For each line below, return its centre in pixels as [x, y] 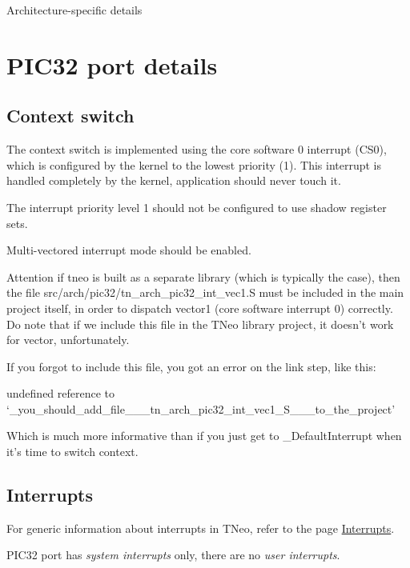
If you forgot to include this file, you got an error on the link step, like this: [191, 366]
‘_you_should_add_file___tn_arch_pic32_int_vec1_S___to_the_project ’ [201, 408]
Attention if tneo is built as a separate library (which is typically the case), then [203, 276]
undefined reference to [61, 393]
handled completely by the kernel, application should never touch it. [174, 180]
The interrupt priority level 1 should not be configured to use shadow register [197, 207]
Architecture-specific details [74, 10]
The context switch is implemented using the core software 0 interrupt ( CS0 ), [197, 149]
